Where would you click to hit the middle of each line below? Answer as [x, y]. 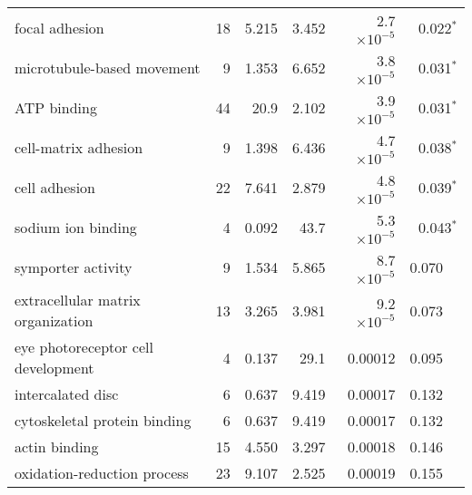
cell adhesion [55, 187]
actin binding [57, 446]
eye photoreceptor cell [84, 347]
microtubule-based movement [108, 67]
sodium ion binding [76, 227]
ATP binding [56, 107]
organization [54, 320]
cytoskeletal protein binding [103, 420]
